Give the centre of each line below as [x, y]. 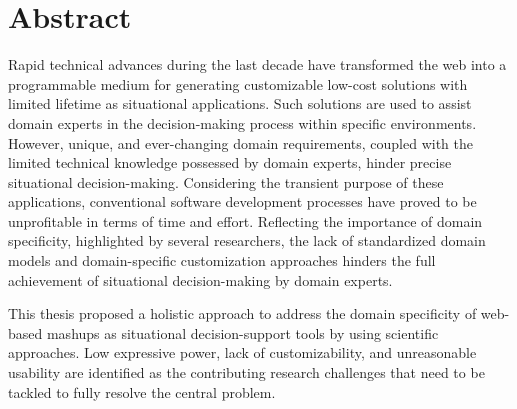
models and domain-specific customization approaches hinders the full [222, 260]
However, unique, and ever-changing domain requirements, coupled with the [240, 142]
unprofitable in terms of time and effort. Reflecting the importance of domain [245, 220]
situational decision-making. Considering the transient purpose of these [226, 181]
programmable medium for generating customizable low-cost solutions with [238, 83]
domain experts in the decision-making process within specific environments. [242, 122]
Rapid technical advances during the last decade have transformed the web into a [257, 64]
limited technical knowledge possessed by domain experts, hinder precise [230, 162]
